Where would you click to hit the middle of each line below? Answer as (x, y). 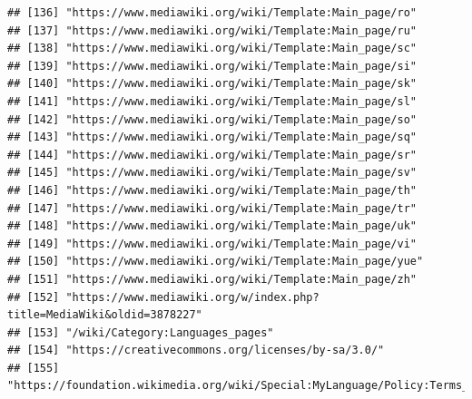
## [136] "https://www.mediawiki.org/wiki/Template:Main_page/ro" (212, 13)
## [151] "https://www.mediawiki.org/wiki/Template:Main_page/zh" (212, 279)
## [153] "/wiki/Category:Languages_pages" (141, 332)
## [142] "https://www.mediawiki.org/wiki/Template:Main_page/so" (212, 119)
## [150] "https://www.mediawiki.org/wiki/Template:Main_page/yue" (216, 262)
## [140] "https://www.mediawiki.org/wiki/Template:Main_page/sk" (212, 84)
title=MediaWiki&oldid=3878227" (105, 315)
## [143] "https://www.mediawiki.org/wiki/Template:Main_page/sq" (212, 137)
